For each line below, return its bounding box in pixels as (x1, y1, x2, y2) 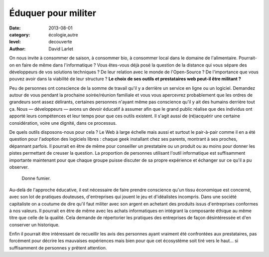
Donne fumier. (21, 175, 51, 182)
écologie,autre (48, 31, 78, 37)
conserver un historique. (9, 222, 60, 228)
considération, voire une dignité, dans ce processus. (9, 120, 117, 126)
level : (9, 39, 21, 45)
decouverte (48, 39, 72, 45)
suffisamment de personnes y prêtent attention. (9, 245, 107, 251)
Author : (9, 45, 26, 52)
